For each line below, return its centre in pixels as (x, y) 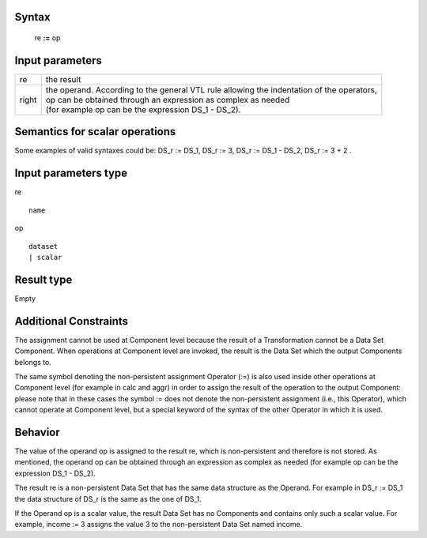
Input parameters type (71, 173)
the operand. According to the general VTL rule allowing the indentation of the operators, (211, 89)
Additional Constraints (72, 321)
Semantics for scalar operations (95, 132)
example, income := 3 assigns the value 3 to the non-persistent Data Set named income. (159, 525)
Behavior (38, 432)
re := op (47, 38)
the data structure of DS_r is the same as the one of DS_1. (108, 498)
